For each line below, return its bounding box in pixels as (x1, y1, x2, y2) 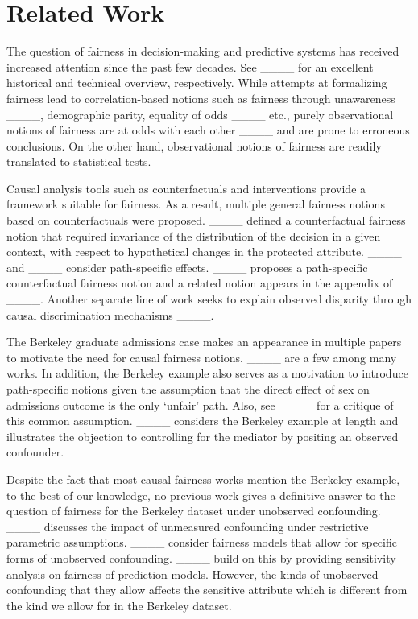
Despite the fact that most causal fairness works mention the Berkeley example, (6, 470, 400, 487)
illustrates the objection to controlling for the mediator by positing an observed (6, 427, 399, 444)
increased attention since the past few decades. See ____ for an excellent (6, 58, 374, 75)
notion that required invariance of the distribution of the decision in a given (6, 227, 381, 244)
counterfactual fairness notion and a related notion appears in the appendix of (6, 274, 393, 291)
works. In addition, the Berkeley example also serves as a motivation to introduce (6, 365, 408, 382)
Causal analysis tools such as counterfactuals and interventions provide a (6, 180, 366, 196)
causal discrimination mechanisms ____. (6, 306, 214, 323)
